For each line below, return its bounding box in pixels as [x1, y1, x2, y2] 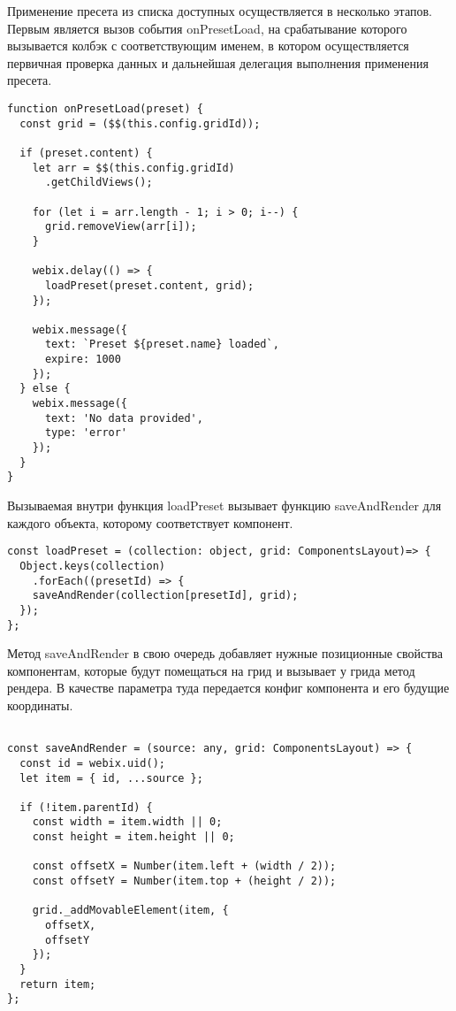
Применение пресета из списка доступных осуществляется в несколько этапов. [7, 2, 432, 19]
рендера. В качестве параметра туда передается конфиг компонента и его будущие [7, 678, 450, 697]
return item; [19, 977, 96, 991]
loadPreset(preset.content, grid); [44, 279, 255, 292]
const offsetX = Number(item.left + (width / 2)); [32, 860, 337, 873]
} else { [19, 382, 71, 395]
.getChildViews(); [44, 176, 153, 189]
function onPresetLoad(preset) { [7, 102, 203, 115]
